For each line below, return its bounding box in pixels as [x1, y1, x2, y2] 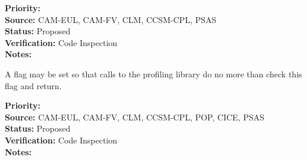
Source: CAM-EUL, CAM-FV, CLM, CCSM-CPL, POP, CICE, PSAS [5, 110, 264, 123]
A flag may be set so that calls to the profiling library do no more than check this [5, 67, 302, 80]
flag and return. [5, 79, 62, 92]
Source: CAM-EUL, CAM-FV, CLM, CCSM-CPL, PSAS [5, 13, 217, 25]
